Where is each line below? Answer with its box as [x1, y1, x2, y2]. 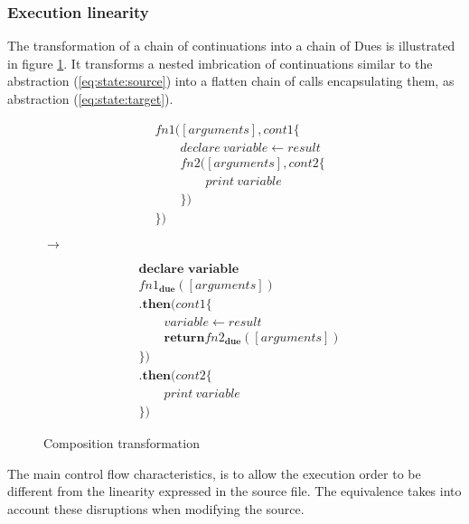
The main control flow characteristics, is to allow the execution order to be [7, 463, 421, 482]
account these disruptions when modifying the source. [7, 499, 305, 518]
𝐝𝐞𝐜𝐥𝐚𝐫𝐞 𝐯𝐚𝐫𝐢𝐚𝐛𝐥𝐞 [138, 262, 239, 276]
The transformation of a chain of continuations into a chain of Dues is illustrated [7, 36, 455, 55]
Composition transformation [43, 434, 200, 453]
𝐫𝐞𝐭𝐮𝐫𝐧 [164, 331, 205, 344]
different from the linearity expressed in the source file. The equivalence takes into [7, 482, 462, 501]
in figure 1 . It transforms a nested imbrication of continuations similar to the [7, 53, 433, 72]
